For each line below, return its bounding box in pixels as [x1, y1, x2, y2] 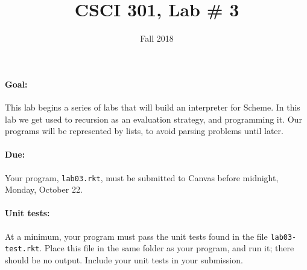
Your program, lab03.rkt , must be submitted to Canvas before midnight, [5, 171, 279, 184]
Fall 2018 [140, 32, 174, 45]
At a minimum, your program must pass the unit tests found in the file [5, 230, 268, 242]
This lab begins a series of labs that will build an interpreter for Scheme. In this [5, 100, 300, 113]
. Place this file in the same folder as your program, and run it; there [39, 242, 294, 254]
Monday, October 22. [5, 183, 83, 196]
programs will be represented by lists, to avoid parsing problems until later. [5, 124, 283, 137]
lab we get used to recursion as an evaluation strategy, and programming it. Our [5, 112, 302, 125]
